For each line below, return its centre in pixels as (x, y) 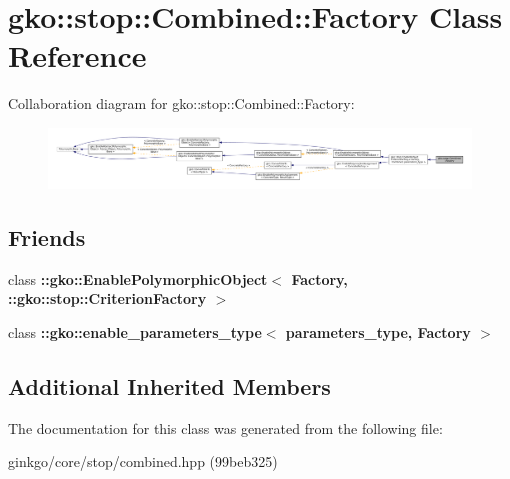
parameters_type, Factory (378, 331)
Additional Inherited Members (169, 385)
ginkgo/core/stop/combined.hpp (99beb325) (143, 461)
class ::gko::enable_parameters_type (135, 331)
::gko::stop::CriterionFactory (107, 298)
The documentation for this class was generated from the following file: (225, 427)
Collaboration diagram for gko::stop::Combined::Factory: (181, 103)
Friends (47, 236)
